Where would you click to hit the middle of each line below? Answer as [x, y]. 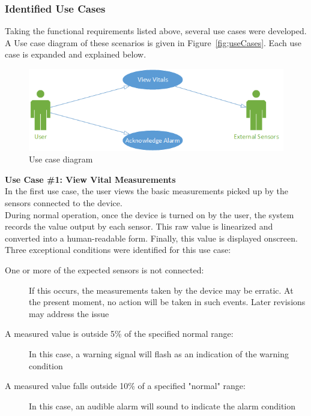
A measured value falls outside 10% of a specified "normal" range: [125, 386]
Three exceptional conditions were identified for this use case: [118, 250]
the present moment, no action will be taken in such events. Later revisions [167, 302]
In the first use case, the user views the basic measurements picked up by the [146, 191]
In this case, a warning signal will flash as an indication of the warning [159, 353]
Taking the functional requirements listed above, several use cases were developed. [156, 31]
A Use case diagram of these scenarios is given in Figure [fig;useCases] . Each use [153, 42]
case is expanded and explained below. [76, 54]
